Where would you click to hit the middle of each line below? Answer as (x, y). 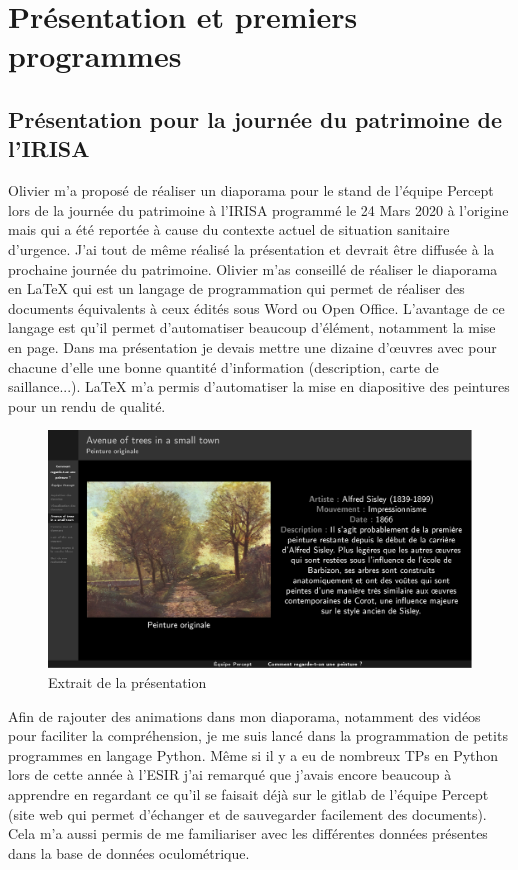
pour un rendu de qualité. (87, 405)
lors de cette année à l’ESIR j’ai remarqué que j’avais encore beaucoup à (230, 774)
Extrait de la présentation (127, 681)
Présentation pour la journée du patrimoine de (255, 118)
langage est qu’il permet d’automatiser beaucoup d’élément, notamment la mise (252, 327)
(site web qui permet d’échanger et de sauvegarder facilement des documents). (247, 813)
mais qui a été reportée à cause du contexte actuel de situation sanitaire (229, 229)
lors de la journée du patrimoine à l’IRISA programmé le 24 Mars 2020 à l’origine (258, 209)
